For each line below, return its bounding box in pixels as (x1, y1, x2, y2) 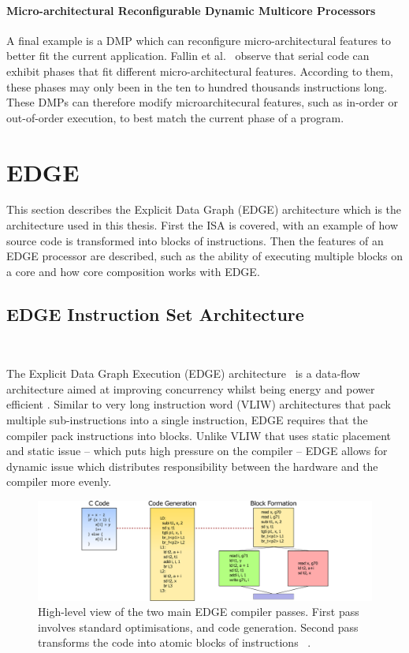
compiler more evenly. (6, 473, 112, 490)
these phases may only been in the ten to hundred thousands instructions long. (6, 78, 388, 95)
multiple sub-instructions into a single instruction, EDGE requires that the (6, 412, 368, 428)
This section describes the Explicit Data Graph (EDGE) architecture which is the (6, 201, 402, 218)
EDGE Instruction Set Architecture (6, 301, 304, 326)
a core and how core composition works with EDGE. (6, 263, 260, 279)
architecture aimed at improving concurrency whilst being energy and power (6, 380, 375, 397)
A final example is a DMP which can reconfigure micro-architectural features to (6, 32, 392, 48)
